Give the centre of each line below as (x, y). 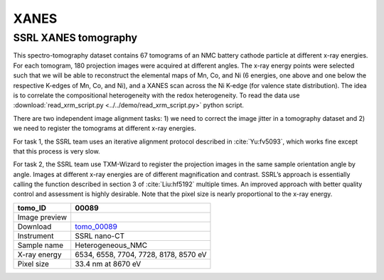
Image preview (42, 217)
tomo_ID (32, 208)
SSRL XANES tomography (75, 38)
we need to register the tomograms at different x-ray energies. (105, 129)
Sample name (41, 245)
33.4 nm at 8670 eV (108, 264)
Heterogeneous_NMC (111, 245)
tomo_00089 (96, 226)
